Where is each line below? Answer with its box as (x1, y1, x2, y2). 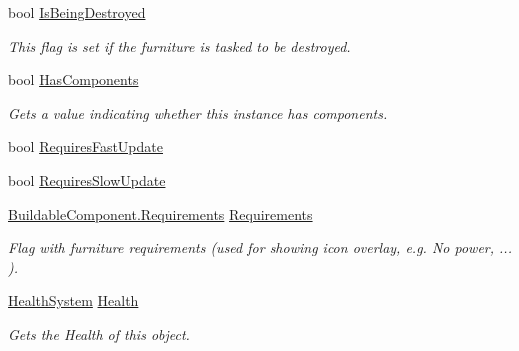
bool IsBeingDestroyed (8, 2, 146, 22)
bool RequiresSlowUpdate (8, 169, 166, 190)
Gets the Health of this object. (8, 323, 190, 344)
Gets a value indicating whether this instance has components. (8, 102, 388, 123)
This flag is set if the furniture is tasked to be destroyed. (8, 35, 351, 56)
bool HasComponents (8, 69, 139, 90)
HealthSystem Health (8, 290, 139, 311)
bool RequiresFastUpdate (8, 136, 163, 157)
